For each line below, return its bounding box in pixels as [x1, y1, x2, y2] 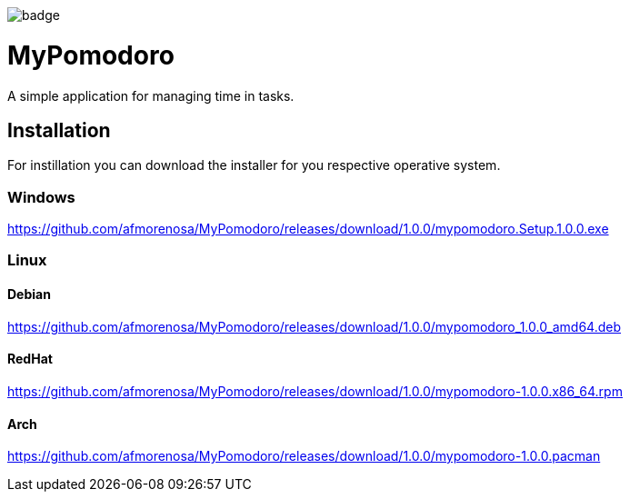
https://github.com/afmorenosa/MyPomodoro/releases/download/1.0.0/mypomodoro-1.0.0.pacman [7, 448, 601, 464]
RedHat [7, 351, 53, 367]
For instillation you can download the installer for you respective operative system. [7, 157, 501, 174]
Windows [7, 187, 75, 206]
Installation [7, 118, 111, 142]
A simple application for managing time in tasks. [7, 87, 295, 104]
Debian [7, 286, 51, 303]
